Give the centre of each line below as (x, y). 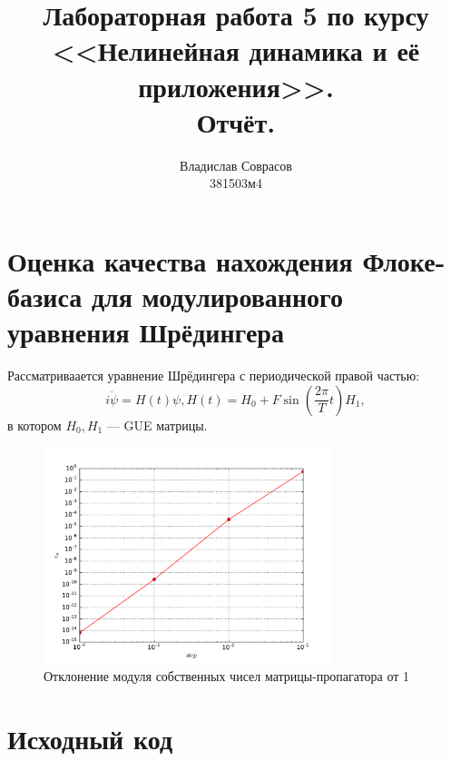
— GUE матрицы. (157, 425)
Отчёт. (236, 121)
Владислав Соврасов (236, 165)
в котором (34, 425)
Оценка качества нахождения (180, 260)
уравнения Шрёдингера (146, 332)
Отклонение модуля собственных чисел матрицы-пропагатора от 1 (227, 676)
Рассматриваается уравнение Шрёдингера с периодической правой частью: (214, 376)
